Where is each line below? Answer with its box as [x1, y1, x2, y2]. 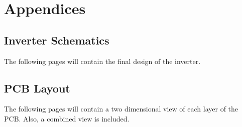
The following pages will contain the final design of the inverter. [4, 55, 201, 66]
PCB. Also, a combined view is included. [4, 113, 130, 123]
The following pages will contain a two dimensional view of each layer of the [4, 103, 238, 114]
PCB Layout [4, 80, 70, 95]
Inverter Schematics [4, 32, 109, 47]
